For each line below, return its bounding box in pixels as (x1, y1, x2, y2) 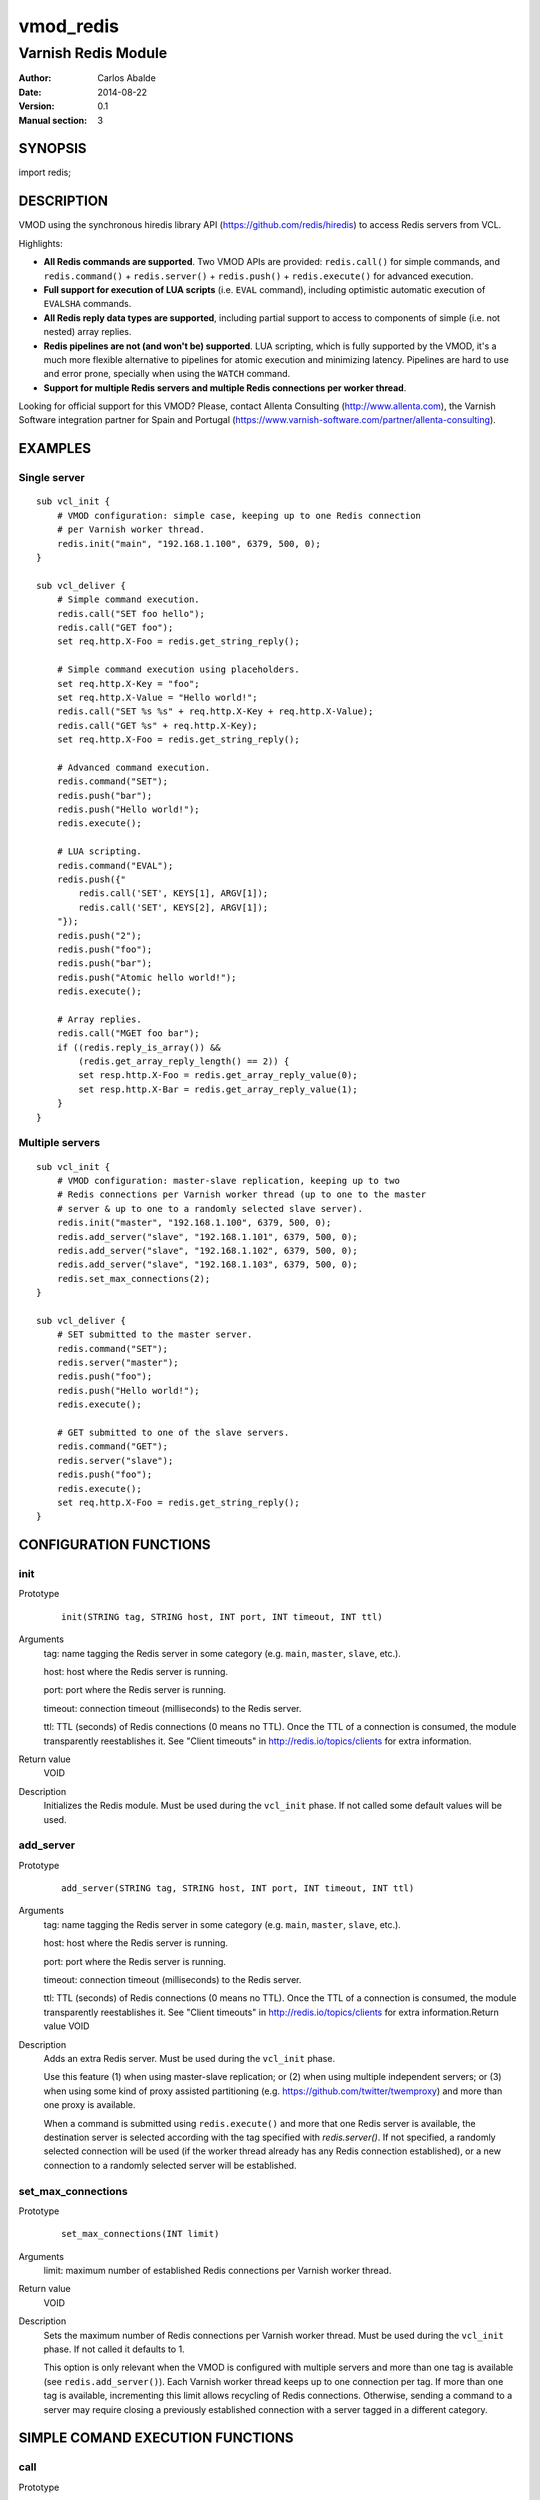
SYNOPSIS (18, 140, 87, 157)
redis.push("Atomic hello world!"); (56, 971, 237, 983)
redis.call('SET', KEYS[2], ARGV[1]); (78, 901, 269, 913)
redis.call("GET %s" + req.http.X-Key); (56, 720, 259, 731)
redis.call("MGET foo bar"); (56, 1028, 200, 1039)
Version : (18, 100, 55, 112)
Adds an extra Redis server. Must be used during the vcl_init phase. (43, 2053, 335, 2064)
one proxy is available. (43, 2099, 136, 2111)
